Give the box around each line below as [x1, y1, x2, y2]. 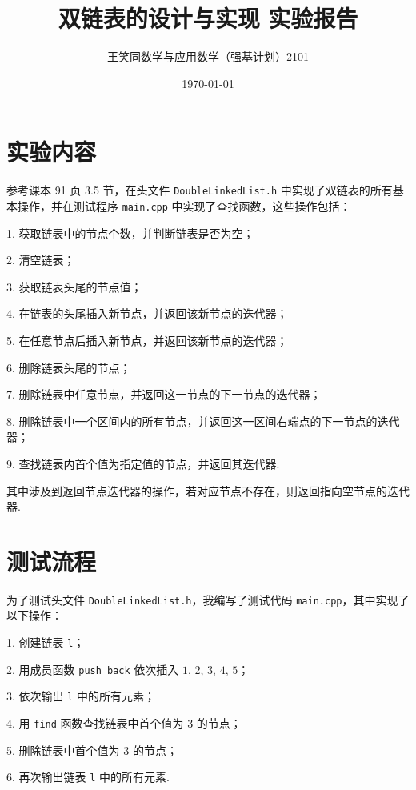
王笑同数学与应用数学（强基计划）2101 [107, 48, 309, 65]
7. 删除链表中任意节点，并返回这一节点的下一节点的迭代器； [6, 386, 322, 403]
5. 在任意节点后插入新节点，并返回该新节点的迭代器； [6, 331, 288, 348]
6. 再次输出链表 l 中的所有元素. [6, 768, 170, 785]
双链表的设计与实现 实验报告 [58, 2, 358, 34]
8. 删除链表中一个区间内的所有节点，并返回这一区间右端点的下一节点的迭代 [6, 412, 400, 429]
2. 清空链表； [6, 251, 75, 268]
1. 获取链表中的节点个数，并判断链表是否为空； [6, 224, 254, 241]
